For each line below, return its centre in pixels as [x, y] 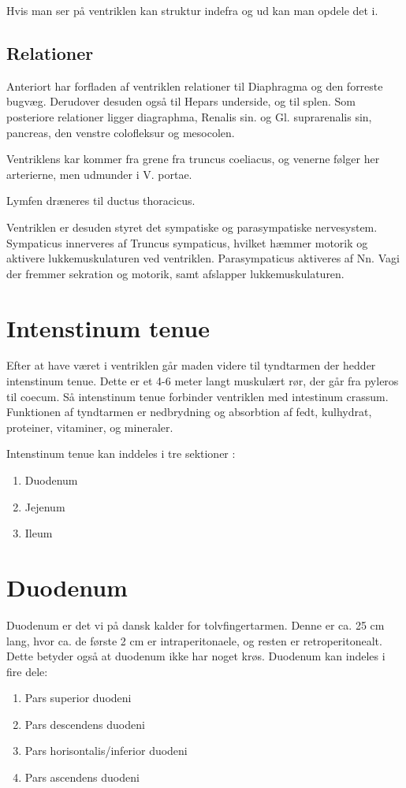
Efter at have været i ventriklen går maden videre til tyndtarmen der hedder [191, 365]
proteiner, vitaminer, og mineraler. [90, 427]
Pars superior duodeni [78, 698]
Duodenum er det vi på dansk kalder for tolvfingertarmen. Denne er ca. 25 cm [196, 624]
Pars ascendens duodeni [82, 777]
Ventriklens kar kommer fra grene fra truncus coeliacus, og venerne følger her [193, 159]
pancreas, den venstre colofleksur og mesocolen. [121, 132]
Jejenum [45, 506]
